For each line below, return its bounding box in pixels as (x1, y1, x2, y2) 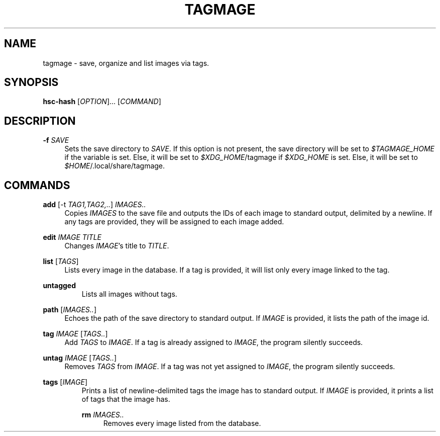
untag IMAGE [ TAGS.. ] (43, 354, 117, 363)
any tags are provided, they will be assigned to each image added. (64, 217, 284, 226)
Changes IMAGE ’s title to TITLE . (64, 241, 169, 250)
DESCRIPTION (4, 114, 76, 127)
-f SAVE (43, 136, 69, 145)
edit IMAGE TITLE (43, 233, 102, 242)
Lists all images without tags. (81, 290, 177, 299)
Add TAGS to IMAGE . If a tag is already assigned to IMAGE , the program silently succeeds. (64, 338, 363, 347)
